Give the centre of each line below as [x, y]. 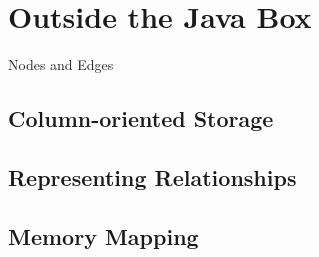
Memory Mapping [103, 235]
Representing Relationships [152, 176]
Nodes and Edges [61, 64]
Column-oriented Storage [141, 118]
